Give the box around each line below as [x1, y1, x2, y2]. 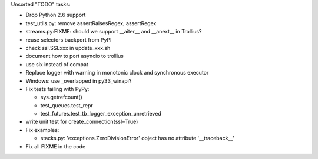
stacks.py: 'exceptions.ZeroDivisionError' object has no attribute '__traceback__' [40, 135, 235, 142]
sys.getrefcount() [40, 94, 82, 101]
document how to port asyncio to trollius [25, 53, 124, 60]
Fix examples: [25, 126, 59, 133]
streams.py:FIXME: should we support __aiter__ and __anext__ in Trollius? [25, 28, 202, 35]
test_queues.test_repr [40, 102, 94, 109]
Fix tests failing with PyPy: [25, 85, 90, 92]
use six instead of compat [25, 60, 88, 67]
